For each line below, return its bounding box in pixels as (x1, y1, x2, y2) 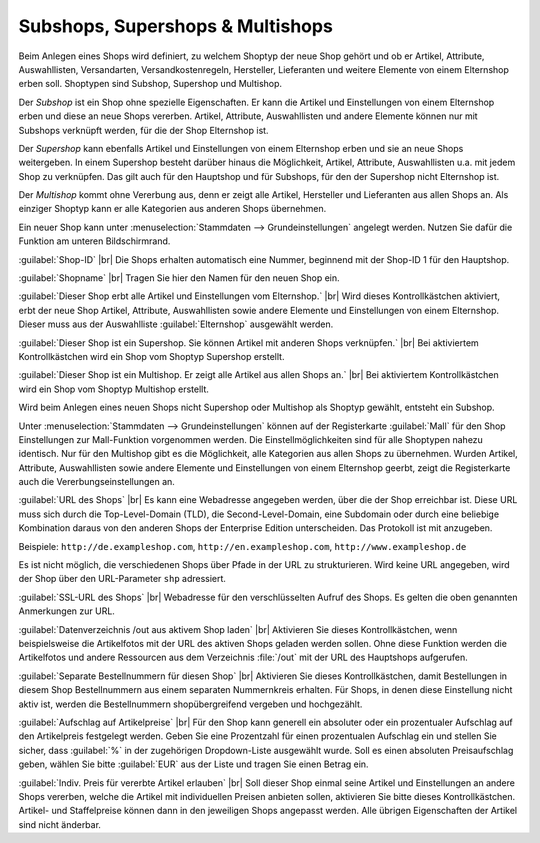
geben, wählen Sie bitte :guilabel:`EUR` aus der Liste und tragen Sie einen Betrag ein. (18, 758, 369, 770)
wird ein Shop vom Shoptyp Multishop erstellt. (18, 383, 210, 395)
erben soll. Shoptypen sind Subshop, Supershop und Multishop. (18, 78, 283, 90)
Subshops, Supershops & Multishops (18, 15, 334, 37)
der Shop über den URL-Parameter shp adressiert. (18, 573, 227, 585)
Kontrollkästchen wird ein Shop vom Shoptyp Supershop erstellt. (18, 350, 285, 362)
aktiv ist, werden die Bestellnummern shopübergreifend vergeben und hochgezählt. (18, 698, 363, 710)
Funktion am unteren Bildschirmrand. (18, 235, 171, 247)
